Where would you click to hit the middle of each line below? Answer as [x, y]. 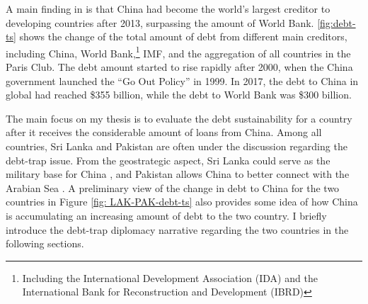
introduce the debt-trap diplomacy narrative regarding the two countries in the [177, 229]
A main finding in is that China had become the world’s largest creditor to [168, 9]
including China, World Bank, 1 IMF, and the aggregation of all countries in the [178, 52]
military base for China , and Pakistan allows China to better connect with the [178, 174]
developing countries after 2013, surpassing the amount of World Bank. [160, 22]
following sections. [45, 243]
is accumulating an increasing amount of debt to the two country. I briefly [166, 215]
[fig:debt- [337, 22]
